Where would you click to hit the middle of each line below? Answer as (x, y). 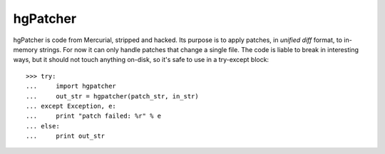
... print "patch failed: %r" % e (94, 116)
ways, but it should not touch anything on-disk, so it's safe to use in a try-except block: (141, 60)
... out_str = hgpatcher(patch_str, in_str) (112, 96)
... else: (43, 126)
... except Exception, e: (71, 106)
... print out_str (66, 136)
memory (26, 49)
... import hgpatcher (71, 86)
